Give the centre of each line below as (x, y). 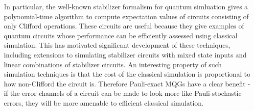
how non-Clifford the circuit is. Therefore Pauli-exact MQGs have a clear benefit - (127, 83)
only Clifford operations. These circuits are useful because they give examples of (124, 26)
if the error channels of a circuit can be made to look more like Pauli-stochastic (123, 93)
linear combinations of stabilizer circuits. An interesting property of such (113, 64)
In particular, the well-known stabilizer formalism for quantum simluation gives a (126, 6)
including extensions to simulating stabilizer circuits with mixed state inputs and (125, 54)
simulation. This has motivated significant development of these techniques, (117, 45)
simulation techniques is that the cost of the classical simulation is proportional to (127, 74)
